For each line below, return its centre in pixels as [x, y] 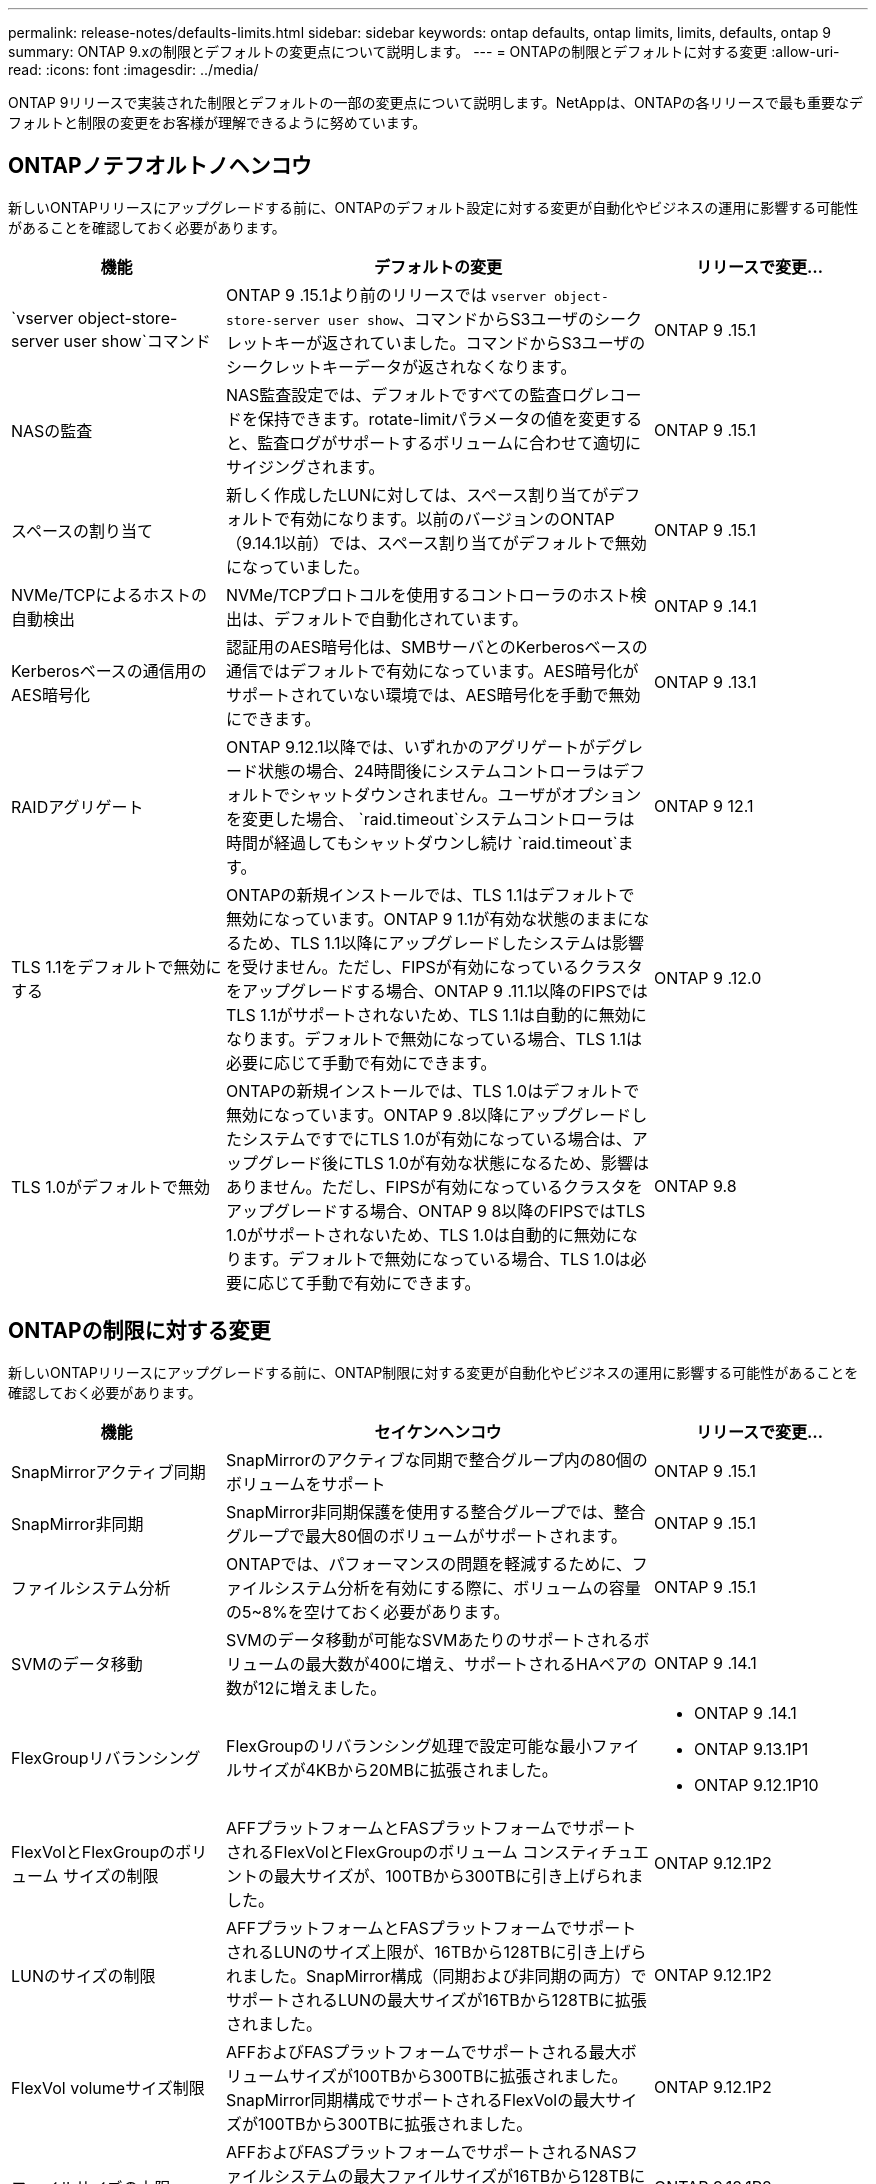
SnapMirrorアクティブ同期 [108, 1471]
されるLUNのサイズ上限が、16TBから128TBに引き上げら [436, 1951]
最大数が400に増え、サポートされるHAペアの [476, 1663]
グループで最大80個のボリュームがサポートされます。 [426, 1535]
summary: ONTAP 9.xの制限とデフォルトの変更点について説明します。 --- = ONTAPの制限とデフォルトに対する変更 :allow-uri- [424, 51]
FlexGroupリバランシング [106, 1757]
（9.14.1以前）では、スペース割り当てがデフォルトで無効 [436, 542]
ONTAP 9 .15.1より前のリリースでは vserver [386, 294]
